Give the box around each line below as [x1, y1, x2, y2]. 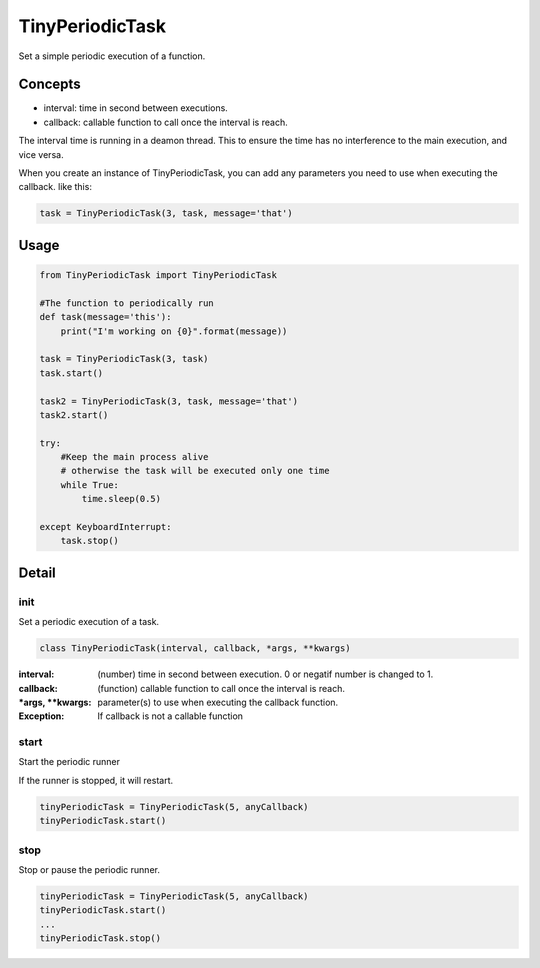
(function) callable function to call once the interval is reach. [97, 682, 345, 694]
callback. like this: [18, 181, 92, 193]
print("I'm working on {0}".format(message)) [60, 325, 288, 337]
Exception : [18, 710, 65, 722]
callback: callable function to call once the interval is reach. [43, 116, 289, 128]
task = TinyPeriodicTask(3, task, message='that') [39, 208, 294, 219]
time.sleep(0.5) [81, 493, 162, 505]
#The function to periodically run [39, 297, 214, 309]
